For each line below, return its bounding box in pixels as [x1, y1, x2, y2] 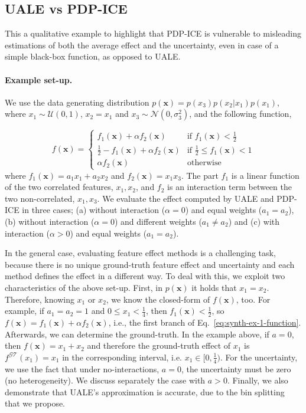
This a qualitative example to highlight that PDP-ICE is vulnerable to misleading [5, 27, 301, 40]
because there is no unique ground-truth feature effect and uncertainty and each [5, 258, 295, 270]
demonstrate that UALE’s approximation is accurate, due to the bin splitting [5, 385, 285, 398]
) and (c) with [228, 215, 280, 228]
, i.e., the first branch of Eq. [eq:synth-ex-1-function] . [108, 316, 301, 328]
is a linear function [231, 169, 300, 181]
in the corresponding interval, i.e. [62, 350, 183, 363]
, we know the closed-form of [106, 293, 210, 305]
